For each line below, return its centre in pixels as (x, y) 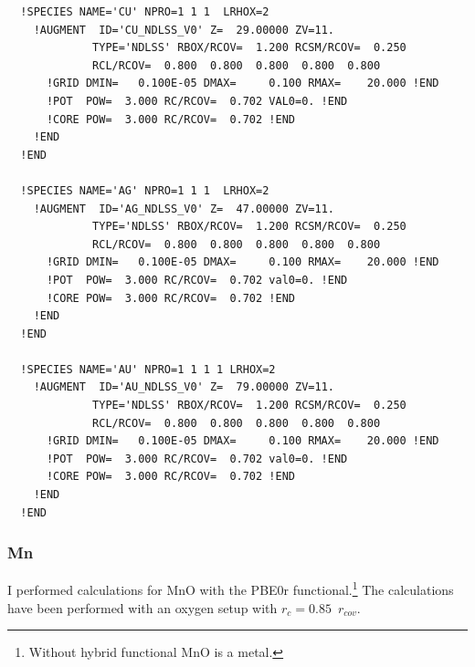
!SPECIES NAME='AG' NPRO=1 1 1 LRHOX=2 (145, 190)
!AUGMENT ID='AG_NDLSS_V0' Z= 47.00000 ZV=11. (184, 208)
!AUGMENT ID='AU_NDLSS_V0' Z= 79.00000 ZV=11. (184, 387)
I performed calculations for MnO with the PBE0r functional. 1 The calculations (231, 589)
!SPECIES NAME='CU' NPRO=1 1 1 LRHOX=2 (145, 12)
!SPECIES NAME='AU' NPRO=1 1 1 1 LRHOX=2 (148, 369)
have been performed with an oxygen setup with (142, 607)
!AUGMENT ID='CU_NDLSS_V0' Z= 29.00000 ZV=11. (184, 30)
